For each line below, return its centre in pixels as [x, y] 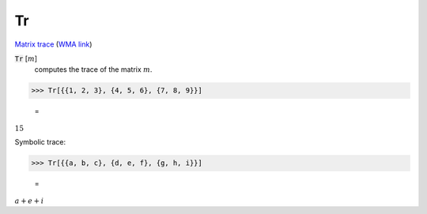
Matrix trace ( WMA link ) [53, 44]
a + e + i [29, 201]
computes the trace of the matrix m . [93, 69]
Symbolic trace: [40, 142]
